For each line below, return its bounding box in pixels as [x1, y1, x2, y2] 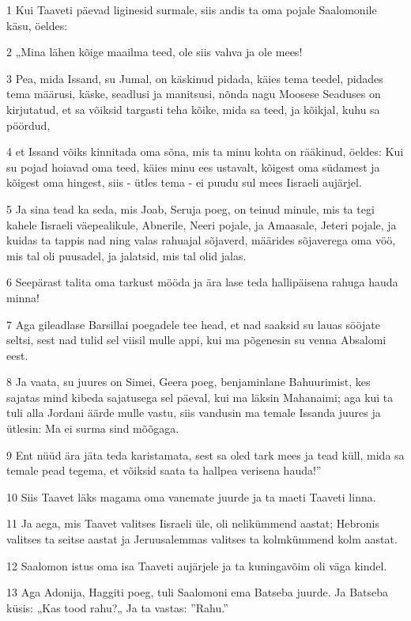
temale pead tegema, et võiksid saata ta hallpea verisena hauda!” [6, 462, 322, 479]
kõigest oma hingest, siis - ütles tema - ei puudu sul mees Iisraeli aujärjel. [6, 174, 362, 191]
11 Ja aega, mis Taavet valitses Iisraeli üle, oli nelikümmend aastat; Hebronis [6, 515, 380, 532]
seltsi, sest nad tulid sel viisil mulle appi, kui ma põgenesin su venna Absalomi [6, 331, 386, 348]
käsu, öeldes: [6, 17, 68, 33]
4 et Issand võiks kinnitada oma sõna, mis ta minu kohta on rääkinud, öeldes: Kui [6, 143, 404, 160]
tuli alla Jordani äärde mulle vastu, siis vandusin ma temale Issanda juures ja [6, 404, 381, 421]
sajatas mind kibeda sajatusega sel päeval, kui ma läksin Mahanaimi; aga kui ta [6, 388, 394, 405]
